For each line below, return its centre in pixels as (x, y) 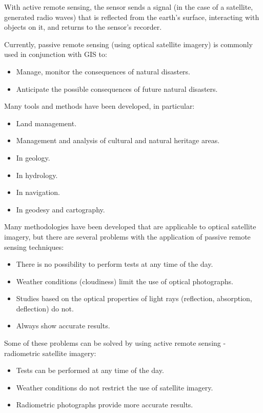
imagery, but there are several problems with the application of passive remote (127, 236)
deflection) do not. (45, 308)
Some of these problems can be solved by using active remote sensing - (115, 343)
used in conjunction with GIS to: (56, 54)
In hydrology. (37, 175)
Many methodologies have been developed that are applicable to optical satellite (130, 227)
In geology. (33, 157)
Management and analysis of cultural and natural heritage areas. (118, 140)
